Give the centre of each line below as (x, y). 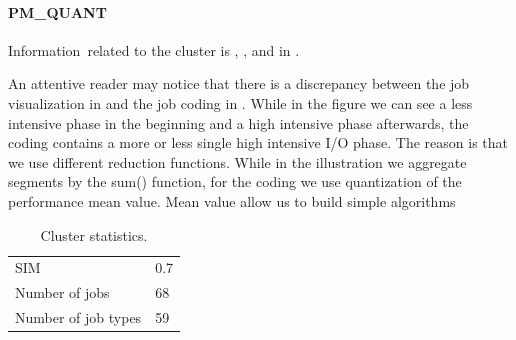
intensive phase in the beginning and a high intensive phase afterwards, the (238, 122)
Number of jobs (62, 292)
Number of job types (78, 317)
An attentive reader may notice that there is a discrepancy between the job (239, 83)
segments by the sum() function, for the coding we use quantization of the (235, 181)
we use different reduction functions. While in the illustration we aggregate (237, 161)
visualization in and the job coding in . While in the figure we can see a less (240, 102)
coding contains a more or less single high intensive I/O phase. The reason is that (258, 142)
